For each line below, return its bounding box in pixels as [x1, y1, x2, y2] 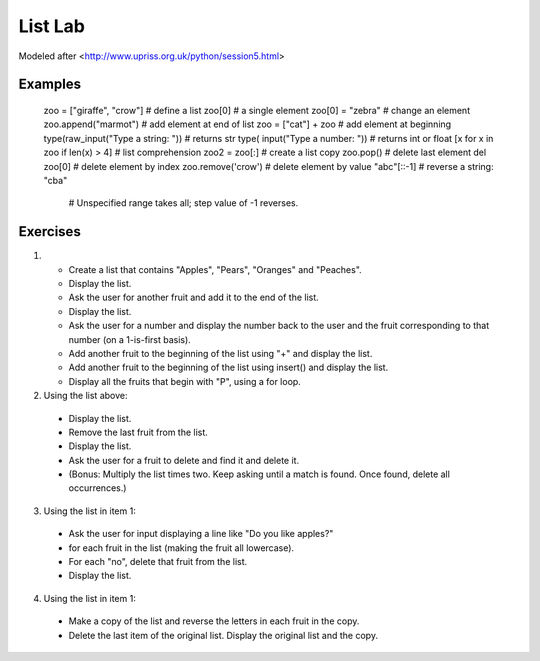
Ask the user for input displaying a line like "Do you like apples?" [68, 528, 334, 540]
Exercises [18, 223, 82, 240]
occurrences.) [68, 482, 127, 494]
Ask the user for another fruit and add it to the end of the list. [68, 291, 319, 304]
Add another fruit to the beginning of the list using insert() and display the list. [68, 361, 389, 374]
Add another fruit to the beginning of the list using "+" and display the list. [68, 347, 373, 359]
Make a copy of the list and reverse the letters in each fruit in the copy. [68, 615, 360, 627]
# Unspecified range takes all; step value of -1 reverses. [68, 197, 299, 209]
